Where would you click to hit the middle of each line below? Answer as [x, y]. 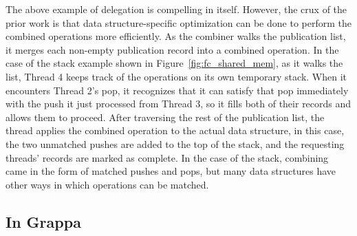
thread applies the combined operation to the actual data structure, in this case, [175, 130]
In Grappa [43, 221]
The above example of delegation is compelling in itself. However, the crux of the [176, 9]
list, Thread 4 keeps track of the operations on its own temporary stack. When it [176, 76]
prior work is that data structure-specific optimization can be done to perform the [178, 22]
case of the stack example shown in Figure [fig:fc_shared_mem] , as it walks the [174, 63]
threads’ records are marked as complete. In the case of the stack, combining [167, 157]
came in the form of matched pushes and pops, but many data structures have [171, 171]
